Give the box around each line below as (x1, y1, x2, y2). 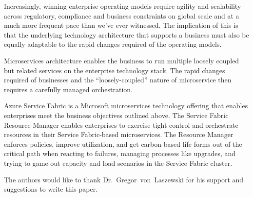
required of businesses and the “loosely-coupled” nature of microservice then (4, 75, 232, 85)
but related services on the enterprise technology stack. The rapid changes (4, 65, 225, 75)
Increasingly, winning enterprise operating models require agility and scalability (4, 1, 241, 11)
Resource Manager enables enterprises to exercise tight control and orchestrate (4, 119, 238, 130)
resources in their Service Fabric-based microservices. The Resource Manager (4, 129, 234, 139)
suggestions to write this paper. (4, 184, 98, 194)
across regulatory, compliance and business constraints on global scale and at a (4, 10, 239, 20)
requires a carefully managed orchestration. (4, 84, 133, 94)
